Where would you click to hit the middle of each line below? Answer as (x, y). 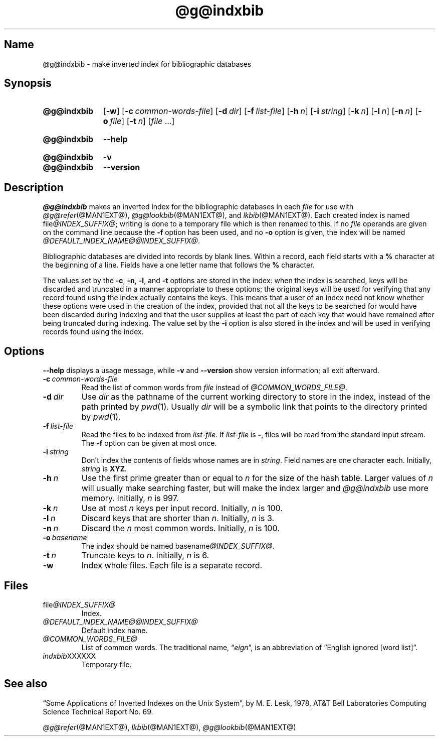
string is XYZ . (104, 469)
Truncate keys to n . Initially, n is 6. (145, 556)
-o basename (65, 538)
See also (26, 684)
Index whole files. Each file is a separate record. (172, 566)
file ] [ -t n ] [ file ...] (142, 121)
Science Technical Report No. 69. (98, 711)
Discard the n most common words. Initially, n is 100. (180, 528)
